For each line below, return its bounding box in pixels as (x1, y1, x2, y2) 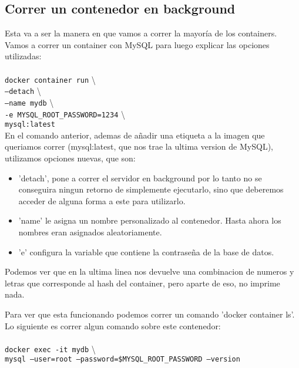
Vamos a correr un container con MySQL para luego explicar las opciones (5, 38, 270, 50)
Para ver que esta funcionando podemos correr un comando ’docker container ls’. (5, 308, 295, 320)
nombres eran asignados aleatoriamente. (18, 226, 162, 238)
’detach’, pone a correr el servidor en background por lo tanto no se (18, 171, 262, 184)
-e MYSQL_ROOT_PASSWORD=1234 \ (5, 107, 125, 120)
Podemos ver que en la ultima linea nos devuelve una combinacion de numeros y (5, 265, 294, 278)
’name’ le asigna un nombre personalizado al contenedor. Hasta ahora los (18, 214, 281, 227)
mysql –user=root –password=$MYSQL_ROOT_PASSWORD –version (5, 355, 240, 364)
